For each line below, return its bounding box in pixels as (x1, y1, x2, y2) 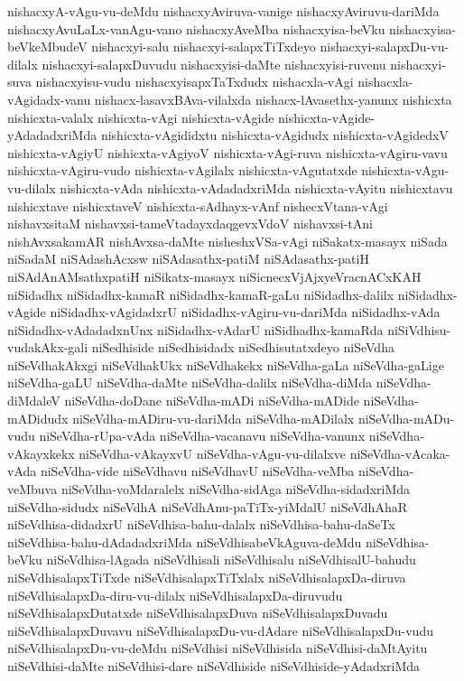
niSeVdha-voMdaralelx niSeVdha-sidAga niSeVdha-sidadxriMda (60, 480, 411, 499)
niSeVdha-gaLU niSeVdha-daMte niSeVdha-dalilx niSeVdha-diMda (7, 373, 372, 392)
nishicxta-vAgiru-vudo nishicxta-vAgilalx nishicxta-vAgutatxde (7, 161, 357, 180)
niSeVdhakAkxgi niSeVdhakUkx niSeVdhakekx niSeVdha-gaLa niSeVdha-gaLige (7, 355, 444, 374)
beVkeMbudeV (7, 37, 88, 56)
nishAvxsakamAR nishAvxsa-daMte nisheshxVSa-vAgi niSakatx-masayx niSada (7, 231, 448, 250)
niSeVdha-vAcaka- (349, 443, 450, 462)
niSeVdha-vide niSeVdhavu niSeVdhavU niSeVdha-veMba (40, 462, 355, 480)
